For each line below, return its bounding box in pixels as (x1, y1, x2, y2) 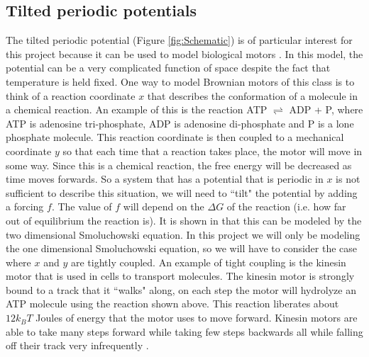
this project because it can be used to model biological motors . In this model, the (6, 46, 363, 61)
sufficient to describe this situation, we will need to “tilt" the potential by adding (6, 185, 358, 200)
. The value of (51, 199, 112, 214)
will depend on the (123, 199, 204, 214)
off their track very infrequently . (6, 338, 149, 353)
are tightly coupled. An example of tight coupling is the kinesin (70, 254, 346, 269)
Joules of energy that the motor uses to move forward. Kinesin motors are (35, 310, 358, 325)
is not (336, 171, 360, 186)
